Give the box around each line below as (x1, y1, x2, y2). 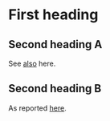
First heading (8, 6, 99, 24)
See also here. (8, 58, 56, 68)
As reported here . (8, 103, 67, 113)
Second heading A (8, 38, 103, 51)
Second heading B (8, 82, 102, 95)
